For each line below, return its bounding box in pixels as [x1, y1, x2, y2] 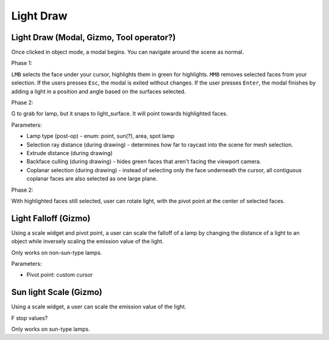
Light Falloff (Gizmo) [11, 213, 91, 223]
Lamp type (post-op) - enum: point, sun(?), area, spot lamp [26, 133, 175, 140]
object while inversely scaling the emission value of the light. [11, 238, 164, 245]
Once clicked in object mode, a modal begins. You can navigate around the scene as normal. [11, 49, 244, 56]
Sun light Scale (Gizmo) [11, 287, 103, 297]
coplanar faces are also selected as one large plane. [26, 175, 158, 182]
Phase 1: [11, 60, 33, 67]
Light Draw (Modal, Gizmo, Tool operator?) [11, 32, 176, 43]
